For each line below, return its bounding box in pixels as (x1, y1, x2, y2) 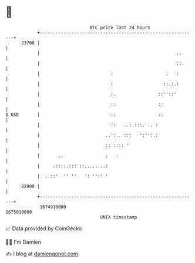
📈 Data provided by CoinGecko (5, 225, 82, 232)
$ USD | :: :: (5, 111, 164, 118)
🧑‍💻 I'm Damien (5, 238, 42, 245)
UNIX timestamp (100, 214, 137, 220)
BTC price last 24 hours (89, 25, 150, 30)
